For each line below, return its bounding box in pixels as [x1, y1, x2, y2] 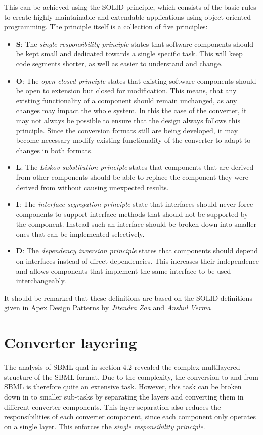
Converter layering [4, 332, 137, 353]
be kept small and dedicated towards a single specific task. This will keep [16, 48, 243, 59]
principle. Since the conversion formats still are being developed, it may [16, 125, 238, 135]
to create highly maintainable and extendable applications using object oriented [4, 11, 251, 22]
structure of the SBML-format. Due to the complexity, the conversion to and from [4, 371, 258, 382]
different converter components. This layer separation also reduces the [4, 401, 221, 412]
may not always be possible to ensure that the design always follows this [16, 115, 240, 125]
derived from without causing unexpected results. [16, 182, 169, 192]
